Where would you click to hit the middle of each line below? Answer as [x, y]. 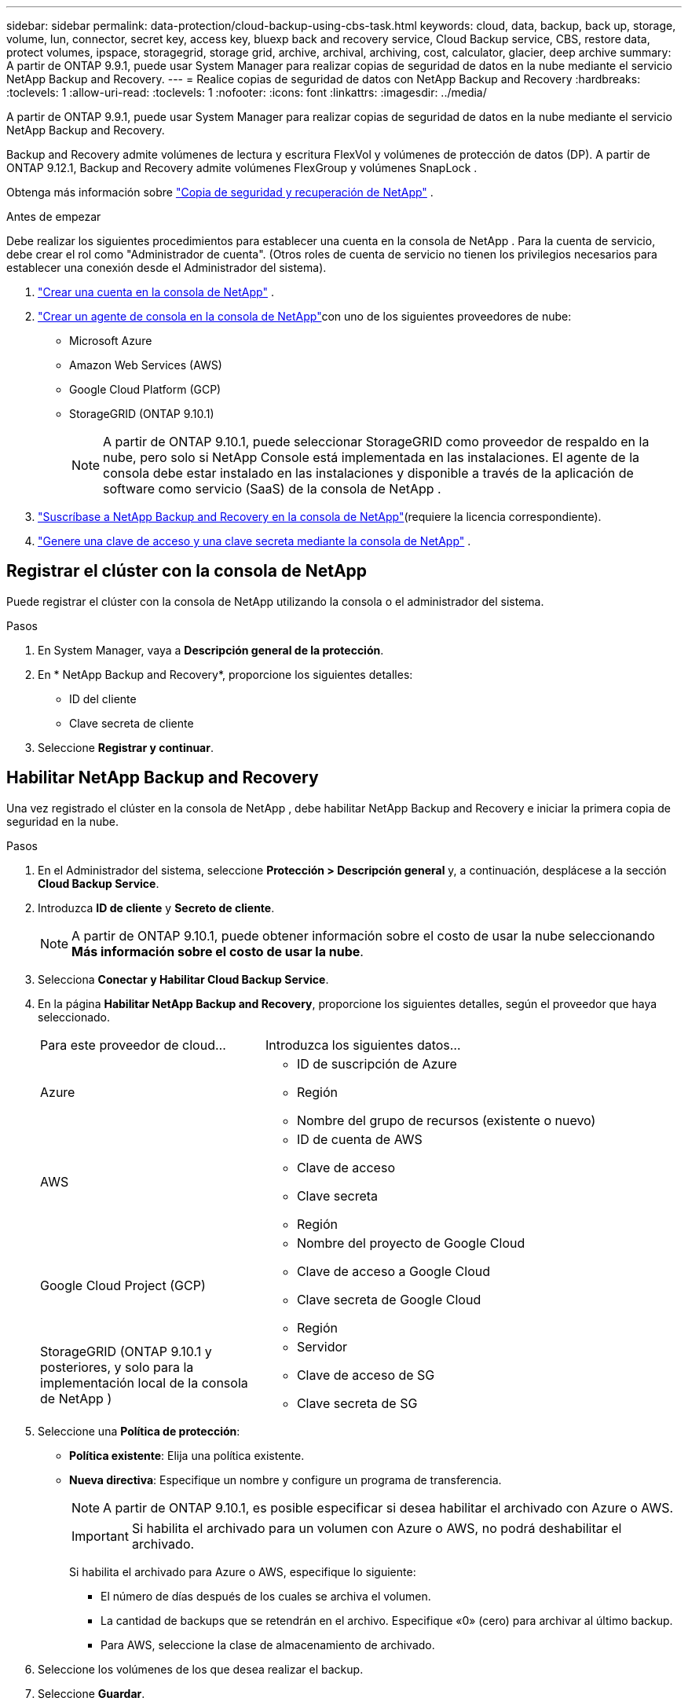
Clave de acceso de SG [366, 1375]
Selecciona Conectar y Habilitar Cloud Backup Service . [183, 979]
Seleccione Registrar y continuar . [126, 747]
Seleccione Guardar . [91, 1693]
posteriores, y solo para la [117, 1367]
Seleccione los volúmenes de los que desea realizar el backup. [201, 1669]
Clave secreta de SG [357, 1403]
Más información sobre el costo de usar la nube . [218, 951]
